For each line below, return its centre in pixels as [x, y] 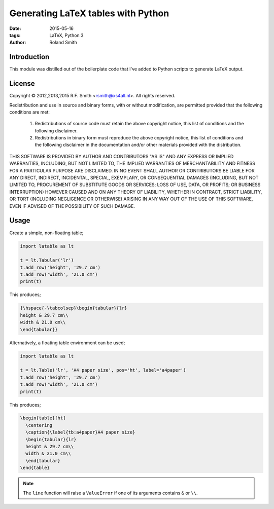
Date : [15, 28]
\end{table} [35, 468]
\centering [39, 425]
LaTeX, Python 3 [66, 35]
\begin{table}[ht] [43, 418]
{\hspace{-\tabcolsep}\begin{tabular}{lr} [74, 308]
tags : [15, 35]
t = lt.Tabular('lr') [47, 260]
